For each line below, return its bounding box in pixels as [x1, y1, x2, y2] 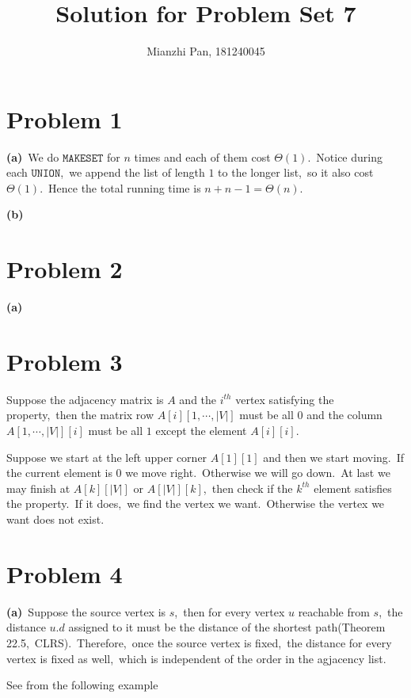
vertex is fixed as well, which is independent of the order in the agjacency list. [6, 650, 386, 666]
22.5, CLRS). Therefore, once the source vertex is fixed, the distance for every [6, 634, 392, 650]
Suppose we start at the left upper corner [6, 448, 207, 465]
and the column [306, 406, 382, 423]
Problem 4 [6, 557, 123, 589]
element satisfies [314, 479, 392, 496]
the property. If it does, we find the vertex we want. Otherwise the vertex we [6, 495, 385, 512]
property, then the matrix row [6, 406, 154, 423]
